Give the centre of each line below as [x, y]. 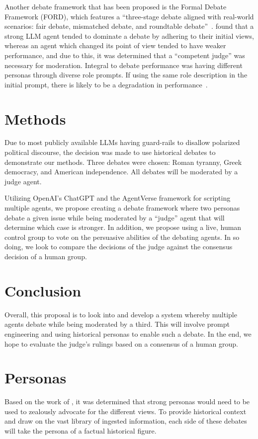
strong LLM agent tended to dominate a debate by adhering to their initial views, [129, 36]
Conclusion [43, 290]
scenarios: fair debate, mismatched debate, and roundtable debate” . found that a [129, 26]
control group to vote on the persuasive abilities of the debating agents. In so [122, 237]
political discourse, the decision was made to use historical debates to [110, 152]
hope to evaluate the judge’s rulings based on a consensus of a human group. [121, 343]
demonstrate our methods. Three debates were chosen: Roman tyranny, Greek [123, 162]
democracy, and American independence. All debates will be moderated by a [121, 172]
